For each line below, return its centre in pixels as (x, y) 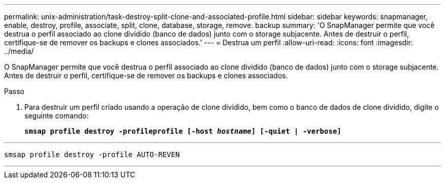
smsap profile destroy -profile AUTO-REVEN (92, 155)
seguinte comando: (57, 116)
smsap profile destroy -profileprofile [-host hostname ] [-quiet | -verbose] (183, 131)
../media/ (19, 51)
